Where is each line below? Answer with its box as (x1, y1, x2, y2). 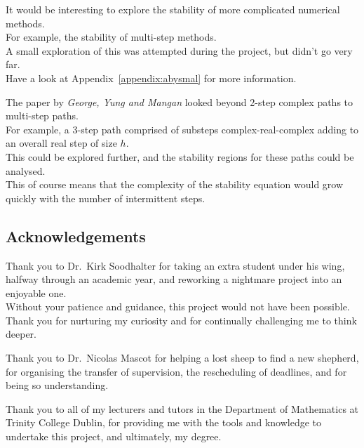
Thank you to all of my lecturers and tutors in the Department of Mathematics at (6, 401, 359, 416)
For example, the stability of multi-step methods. (6, 29, 217, 44)
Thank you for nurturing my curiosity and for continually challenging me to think (6, 312, 357, 327)
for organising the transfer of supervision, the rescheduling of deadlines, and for (6, 364, 347, 378)
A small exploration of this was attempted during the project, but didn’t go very (6, 43, 353, 58)
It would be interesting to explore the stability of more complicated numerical (6, 2, 340, 16)
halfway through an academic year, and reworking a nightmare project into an (6, 272, 342, 286)
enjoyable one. (6, 285, 67, 300)
